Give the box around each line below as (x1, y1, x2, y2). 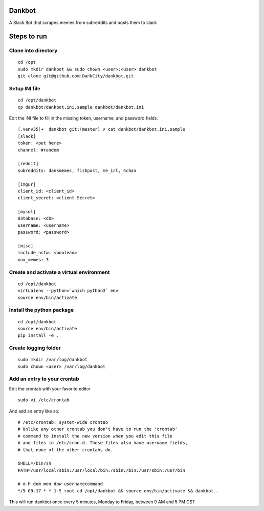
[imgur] (18, 181, 36, 187)
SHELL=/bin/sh (18, 461, 51, 466)
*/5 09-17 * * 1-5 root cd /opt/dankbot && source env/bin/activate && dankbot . (18, 488, 219, 493)
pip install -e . (18, 333, 59, 338)
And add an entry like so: (9, 408, 60, 414)
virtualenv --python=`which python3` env (18, 288, 118, 293)
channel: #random (18, 147, 59, 153)
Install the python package (9, 307, 74, 314)
